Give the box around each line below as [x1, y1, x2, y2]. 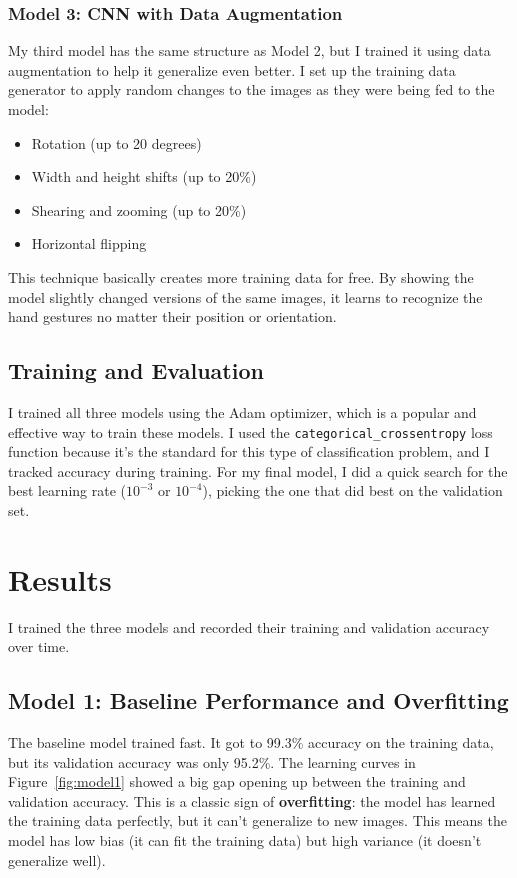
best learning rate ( [8, 480, 126, 501]
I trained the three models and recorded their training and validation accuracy [8, 616, 490, 637]
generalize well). [8, 849, 106, 870]
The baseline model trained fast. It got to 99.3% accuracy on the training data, [8, 732, 494, 753]
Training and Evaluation [8, 355, 264, 386]
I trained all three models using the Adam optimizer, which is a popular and [8, 401, 477, 422]
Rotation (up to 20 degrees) [31, 132, 202, 153]
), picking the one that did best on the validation [202, 480, 503, 501]
